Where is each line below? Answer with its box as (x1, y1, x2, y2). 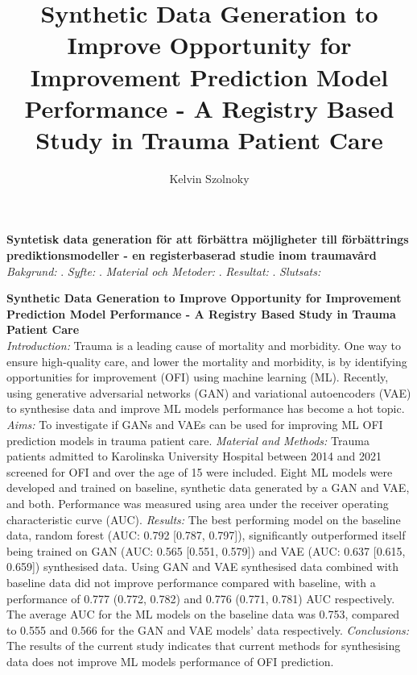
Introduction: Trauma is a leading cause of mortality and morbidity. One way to (6, 337, 401, 354)
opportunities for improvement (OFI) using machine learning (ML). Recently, (6, 369, 389, 385)
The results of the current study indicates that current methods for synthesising (6, 637, 401, 654)
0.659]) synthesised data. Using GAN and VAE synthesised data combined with (6, 558, 398, 575)
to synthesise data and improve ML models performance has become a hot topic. (6, 400, 405, 417)
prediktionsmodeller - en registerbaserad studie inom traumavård (6, 247, 377, 264)
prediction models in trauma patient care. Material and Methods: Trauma (6, 431, 370, 448)
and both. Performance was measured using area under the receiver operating (6, 494, 389, 511)
